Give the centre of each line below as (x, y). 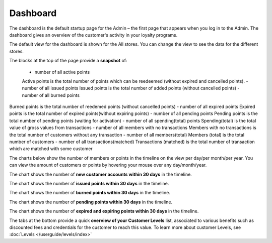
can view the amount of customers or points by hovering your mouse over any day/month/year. (108, 165)
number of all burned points (51, 95)
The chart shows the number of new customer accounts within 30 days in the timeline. (101, 174)
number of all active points (62, 72)
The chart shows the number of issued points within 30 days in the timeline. (89, 183)
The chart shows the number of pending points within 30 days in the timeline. (91, 202)
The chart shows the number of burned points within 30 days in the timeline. (90, 193)
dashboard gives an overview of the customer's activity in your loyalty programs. (93, 35)
